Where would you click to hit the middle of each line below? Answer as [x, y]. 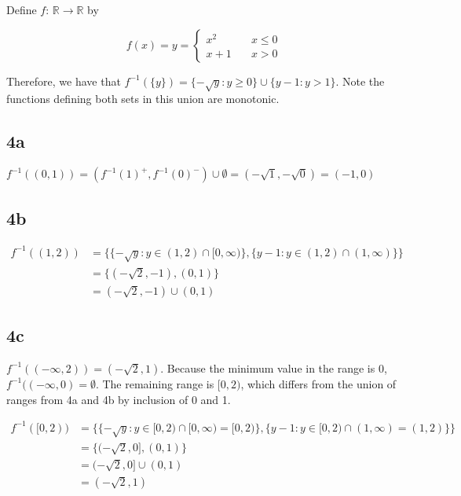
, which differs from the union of [318, 383]
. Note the [360, 81]
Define [22, 9]
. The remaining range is [155, 383]
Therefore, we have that [64, 81]
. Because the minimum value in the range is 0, [274, 367]
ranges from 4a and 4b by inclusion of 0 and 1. [119, 399]
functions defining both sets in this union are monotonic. [143, 99]
